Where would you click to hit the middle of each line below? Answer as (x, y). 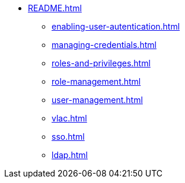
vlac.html (69, 118)
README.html (55, 8)
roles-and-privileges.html (101, 63)
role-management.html (96, 81)
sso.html (68, 137)
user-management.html (97, 100)
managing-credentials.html (104, 45)
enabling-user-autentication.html (116, 26)
